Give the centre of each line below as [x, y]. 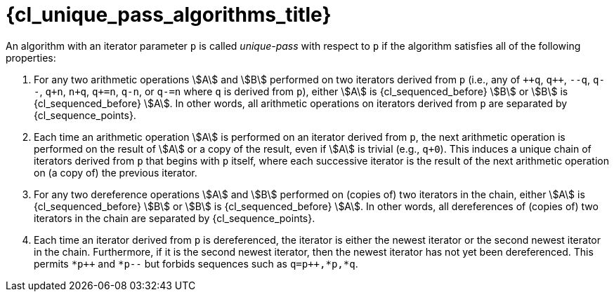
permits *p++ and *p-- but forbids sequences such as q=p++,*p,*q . [196, 263]
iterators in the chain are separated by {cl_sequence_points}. [175, 218]
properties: [31, 57]
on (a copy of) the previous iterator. [116, 172]
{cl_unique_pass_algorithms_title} [169, 15]
